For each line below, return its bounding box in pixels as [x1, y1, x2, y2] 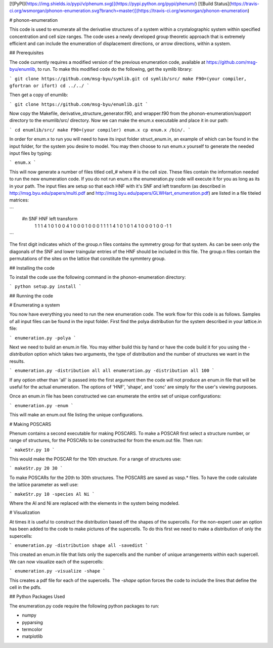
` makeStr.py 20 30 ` [9, 465, 63, 471]
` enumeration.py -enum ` [9, 403, 74, 408]
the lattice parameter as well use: [9, 482, 78, 488]
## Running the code [9, 292, 53, 298]
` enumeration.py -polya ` [9, 335, 76, 341]
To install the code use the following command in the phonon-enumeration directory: [9, 274, 187, 280]
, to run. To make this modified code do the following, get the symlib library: [35, 66, 193, 72]
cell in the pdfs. [9, 584, 41, 590]
